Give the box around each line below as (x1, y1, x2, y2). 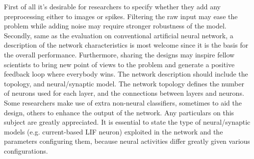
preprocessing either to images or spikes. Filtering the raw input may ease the (4, 11, 238, 21)
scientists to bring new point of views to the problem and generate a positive (4, 59, 235, 69)
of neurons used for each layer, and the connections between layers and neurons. (4, 88, 244, 98)
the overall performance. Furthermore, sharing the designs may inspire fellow (4, 49, 235, 59)
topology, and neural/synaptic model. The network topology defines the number (4, 78, 244, 88)
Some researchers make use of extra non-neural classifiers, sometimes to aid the (4, 97, 242, 107)
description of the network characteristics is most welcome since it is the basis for (4, 40, 249, 50)
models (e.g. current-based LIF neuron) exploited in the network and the (4, 126, 223, 136)
